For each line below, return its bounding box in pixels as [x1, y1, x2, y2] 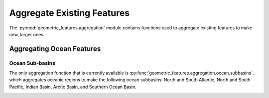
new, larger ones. [9, 31, 45, 37]
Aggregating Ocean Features [9, 45, 101, 53]
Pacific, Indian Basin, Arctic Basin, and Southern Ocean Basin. [9, 84, 136, 90]
